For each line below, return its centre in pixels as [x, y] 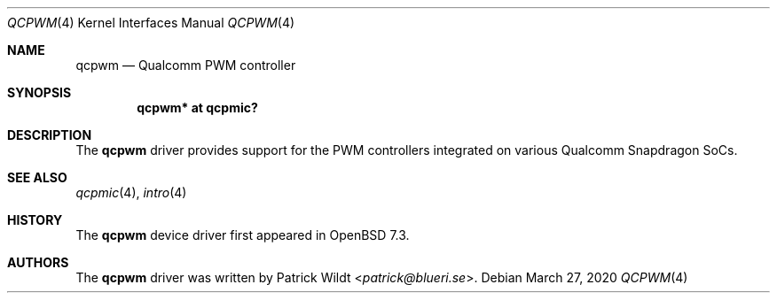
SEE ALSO [37, 177]
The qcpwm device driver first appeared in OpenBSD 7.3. [243, 235]
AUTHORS [38, 262]
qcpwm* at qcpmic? [197, 108]
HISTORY [35, 220]
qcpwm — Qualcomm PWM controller [186, 65]
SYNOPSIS [39, 92]
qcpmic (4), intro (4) [131, 192]
